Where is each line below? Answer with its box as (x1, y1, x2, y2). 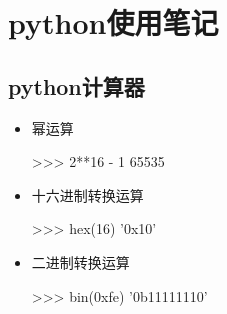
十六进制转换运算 (31, 184, 144, 205)
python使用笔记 (8, 2, 219, 43)
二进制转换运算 (31, 251, 130, 272)
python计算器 (8, 70, 145, 101)
